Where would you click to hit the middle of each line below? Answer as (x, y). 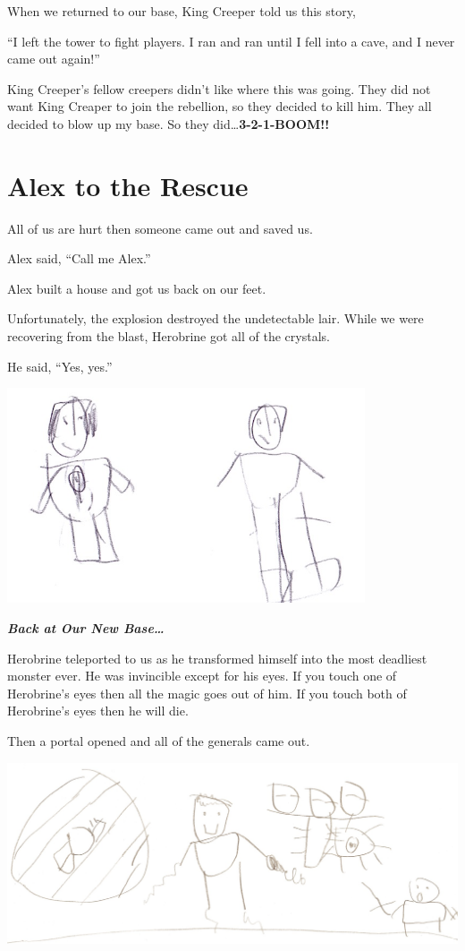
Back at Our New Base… (86, 627)
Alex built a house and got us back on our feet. (137, 288)
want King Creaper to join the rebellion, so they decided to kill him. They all (220, 106)
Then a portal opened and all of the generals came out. (159, 740)
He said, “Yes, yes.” (60, 366)
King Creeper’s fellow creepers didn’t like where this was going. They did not (219, 88)
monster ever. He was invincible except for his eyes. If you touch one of (202, 676)
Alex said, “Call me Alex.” (79, 258)
